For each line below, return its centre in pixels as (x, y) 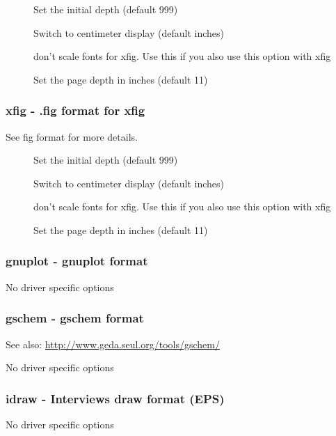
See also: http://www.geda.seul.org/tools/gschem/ (113, 344)
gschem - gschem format (75, 318)
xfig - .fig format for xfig (75, 110)
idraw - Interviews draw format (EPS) (115, 398)
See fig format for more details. (72, 136)
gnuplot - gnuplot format (77, 261)
